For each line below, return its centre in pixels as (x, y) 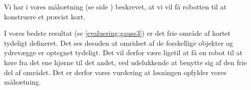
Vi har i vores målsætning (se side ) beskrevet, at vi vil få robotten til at (115, 6)
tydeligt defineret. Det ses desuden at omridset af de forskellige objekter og (119, 43)
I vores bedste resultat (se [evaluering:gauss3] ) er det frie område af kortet (117, 33)
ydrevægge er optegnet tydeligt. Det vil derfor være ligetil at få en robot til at (123, 52)
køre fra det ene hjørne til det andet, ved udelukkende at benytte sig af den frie (125, 62)
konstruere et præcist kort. (45, 16)
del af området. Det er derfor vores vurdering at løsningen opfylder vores (115, 72)
